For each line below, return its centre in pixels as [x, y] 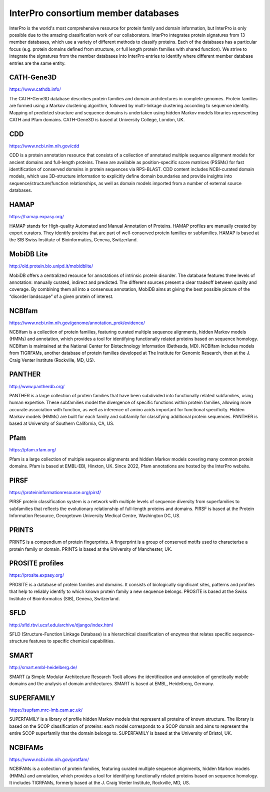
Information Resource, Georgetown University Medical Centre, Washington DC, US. [95, 516]
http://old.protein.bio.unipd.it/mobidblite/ [51, 266]
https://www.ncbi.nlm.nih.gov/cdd [44, 146]
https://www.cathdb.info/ [35, 89]
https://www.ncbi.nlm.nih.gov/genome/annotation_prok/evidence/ [77, 323]
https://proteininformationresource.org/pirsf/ [55, 493]
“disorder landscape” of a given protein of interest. [61, 296]
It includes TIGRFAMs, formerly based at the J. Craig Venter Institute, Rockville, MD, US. [99, 783]
